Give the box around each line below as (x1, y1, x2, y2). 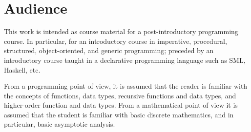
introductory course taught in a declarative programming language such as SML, (4, 55, 246, 65)
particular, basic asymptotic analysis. (4, 119, 115, 129)
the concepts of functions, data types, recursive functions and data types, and (4, 90, 236, 100)
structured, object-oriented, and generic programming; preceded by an (4, 45, 214, 56)
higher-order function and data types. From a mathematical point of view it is (4, 100, 238, 110)
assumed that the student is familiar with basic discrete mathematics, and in (4, 109, 234, 119)
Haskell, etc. (4, 64, 41, 75)
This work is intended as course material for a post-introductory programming (4, 26, 238, 37)
